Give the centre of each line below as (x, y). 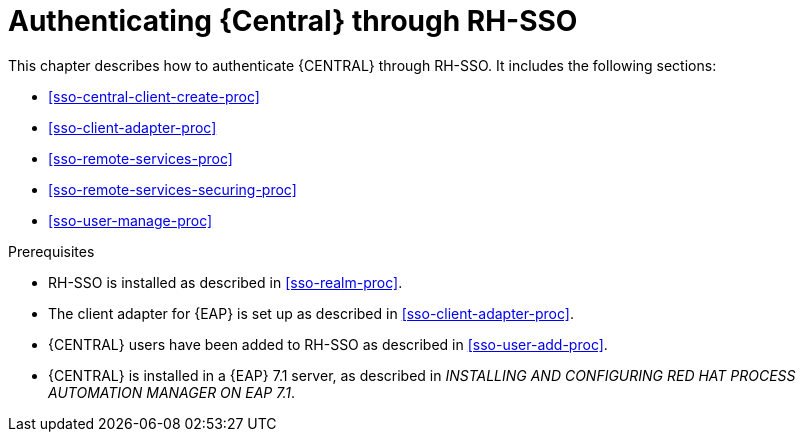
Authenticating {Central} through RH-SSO (293, 21)
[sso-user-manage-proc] (130, 220)
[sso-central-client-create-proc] (154, 96)
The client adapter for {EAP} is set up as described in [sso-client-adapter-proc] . (311, 313)
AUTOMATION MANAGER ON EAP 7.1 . (171, 392)
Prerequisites (51, 251)
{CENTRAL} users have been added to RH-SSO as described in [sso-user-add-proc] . (328, 344)
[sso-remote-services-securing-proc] (172, 189)
